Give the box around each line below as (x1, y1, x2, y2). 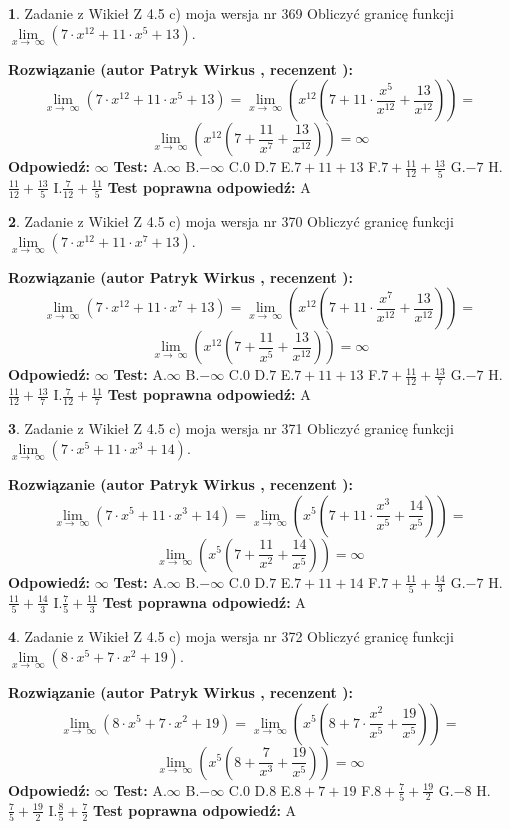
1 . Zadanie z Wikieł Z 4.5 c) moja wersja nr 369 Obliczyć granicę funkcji (8, 3, 454, 23)
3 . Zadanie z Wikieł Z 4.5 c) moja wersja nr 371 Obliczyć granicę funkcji (8, 418, 454, 439)
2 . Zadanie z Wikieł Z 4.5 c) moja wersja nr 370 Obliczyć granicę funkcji (8, 211, 454, 232)
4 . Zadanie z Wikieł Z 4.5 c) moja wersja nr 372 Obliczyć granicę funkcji (8, 626, 454, 647)
